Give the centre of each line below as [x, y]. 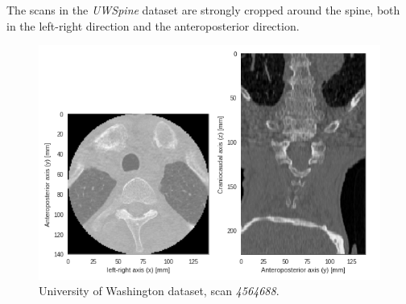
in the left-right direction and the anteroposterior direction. [153, 25]
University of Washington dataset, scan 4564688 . [159, 291]
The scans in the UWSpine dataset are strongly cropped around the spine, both [203, 10]
